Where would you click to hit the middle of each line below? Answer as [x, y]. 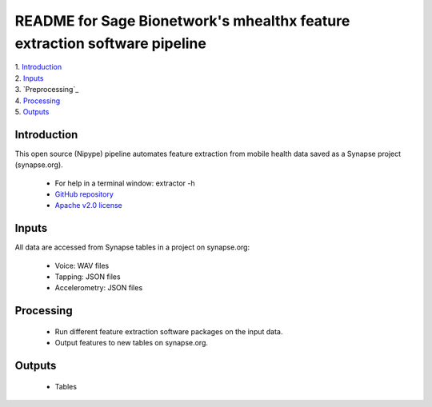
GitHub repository [84, 194]
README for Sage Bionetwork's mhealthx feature [182, 21]
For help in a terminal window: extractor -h [125, 183]
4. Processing [38, 101]
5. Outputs [32, 111]
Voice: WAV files [82, 265]
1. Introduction [38, 67]
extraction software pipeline [111, 43]
